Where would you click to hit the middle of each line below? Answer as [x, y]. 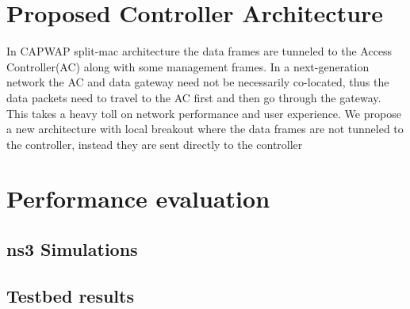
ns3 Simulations [72, 249]
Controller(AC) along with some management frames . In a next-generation [188, 66]
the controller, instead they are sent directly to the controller [155, 144]
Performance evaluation [138, 198]
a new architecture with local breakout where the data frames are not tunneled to [205, 129]
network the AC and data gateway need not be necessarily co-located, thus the [198, 82]
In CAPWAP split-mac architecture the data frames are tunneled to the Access [199, 51]
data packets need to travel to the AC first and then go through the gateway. [194, 97]
